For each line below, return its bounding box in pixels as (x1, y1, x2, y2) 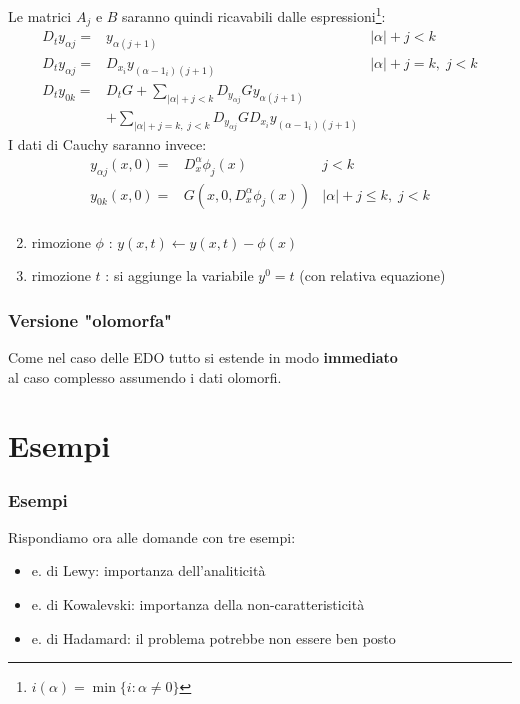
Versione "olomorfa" (8, 307, 172, 332)
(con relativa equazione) (299, 265, 446, 286)
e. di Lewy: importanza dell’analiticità (31, 560, 266, 581)
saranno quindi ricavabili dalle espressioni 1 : (122, 3, 386, 26)
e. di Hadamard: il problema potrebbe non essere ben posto (31, 627, 396, 648)
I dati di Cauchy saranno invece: (8, 133, 207, 154)
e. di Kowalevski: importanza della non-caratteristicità (31, 594, 365, 615)
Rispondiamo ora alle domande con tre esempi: (8, 526, 296, 547)
